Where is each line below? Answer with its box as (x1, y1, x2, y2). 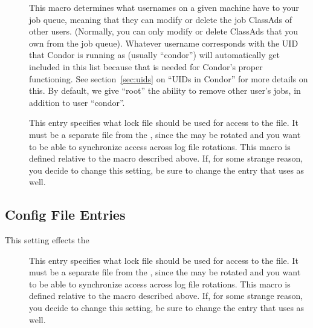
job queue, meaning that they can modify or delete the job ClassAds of (29, 13, 292, 25)
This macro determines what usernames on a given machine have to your (29, 1, 299, 13)
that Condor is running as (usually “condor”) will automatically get (29, 48, 280, 61)
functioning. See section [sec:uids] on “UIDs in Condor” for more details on (29, 72, 308, 85)
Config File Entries (5, 205, 126, 224)
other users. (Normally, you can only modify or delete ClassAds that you (29, 25, 298, 38)
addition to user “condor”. (29, 96, 125, 108)
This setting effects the (5, 234, 89, 246)
